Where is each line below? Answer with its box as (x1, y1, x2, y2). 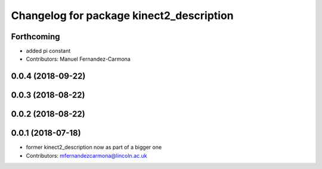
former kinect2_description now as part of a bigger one (26, 143, 162, 151)
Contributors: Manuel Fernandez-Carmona (26, 55, 131, 62)
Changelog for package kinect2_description (11, 9, 234, 22)
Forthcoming (11, 32, 60, 42)
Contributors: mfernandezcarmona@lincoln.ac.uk (26, 152, 147, 159)
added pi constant (26, 48, 71, 55)
